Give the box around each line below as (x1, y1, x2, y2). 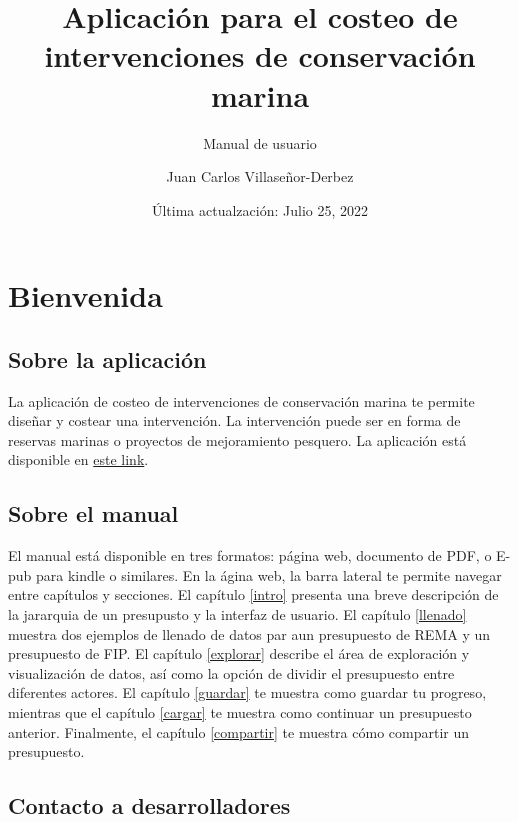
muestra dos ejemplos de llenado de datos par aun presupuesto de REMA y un (8, 623, 491, 644)
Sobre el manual (8, 498, 179, 529)
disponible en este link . (8, 449, 149, 470)
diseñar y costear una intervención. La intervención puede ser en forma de (8, 410, 461, 431)
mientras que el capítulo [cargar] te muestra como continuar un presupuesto (8, 702, 472, 722)
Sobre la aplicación (8, 343, 207, 374)
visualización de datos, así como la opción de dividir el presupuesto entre (8, 662, 455, 683)
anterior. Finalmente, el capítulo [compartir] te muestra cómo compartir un (8, 721, 470, 742)
